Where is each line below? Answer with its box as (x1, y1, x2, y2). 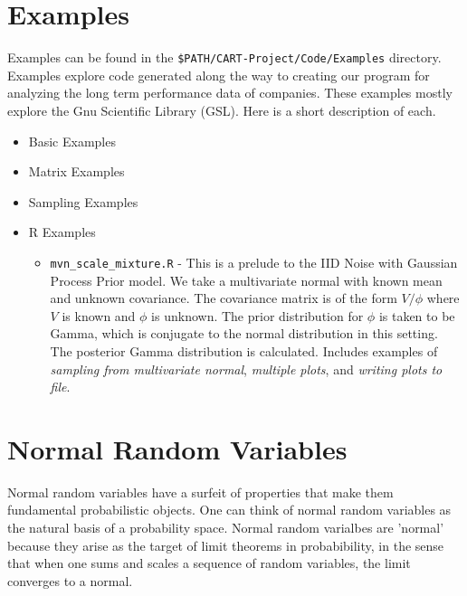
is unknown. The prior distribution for (151, 306, 364, 325)
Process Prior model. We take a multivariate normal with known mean (50, 270, 443, 289)
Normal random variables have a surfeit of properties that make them (7, 482, 394, 501)
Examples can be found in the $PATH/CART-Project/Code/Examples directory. (7, 48, 442, 67)
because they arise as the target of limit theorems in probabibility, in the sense (7, 535, 444, 554)
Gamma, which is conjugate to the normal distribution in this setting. (50, 324, 438, 343)
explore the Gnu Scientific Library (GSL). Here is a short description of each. (7, 100, 436, 119)
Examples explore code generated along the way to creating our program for (7, 65, 430, 84)
